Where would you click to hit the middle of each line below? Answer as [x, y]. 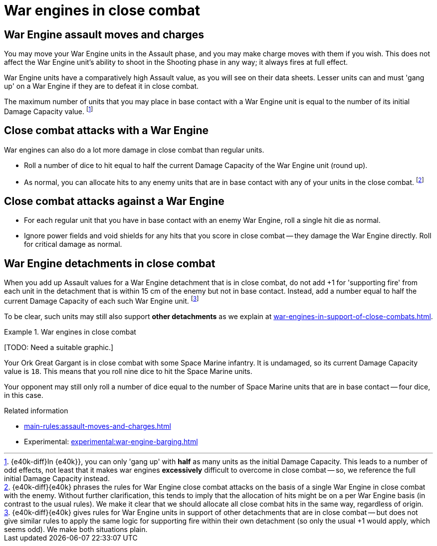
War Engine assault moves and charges [104, 34]
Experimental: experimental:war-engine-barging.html [111, 441]
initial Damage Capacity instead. [57, 478]
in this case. [24, 395]
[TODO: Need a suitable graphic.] [59, 347]
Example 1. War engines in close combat [70, 332]
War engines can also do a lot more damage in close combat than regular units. [134, 150]
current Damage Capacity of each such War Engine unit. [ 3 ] [102, 300]
